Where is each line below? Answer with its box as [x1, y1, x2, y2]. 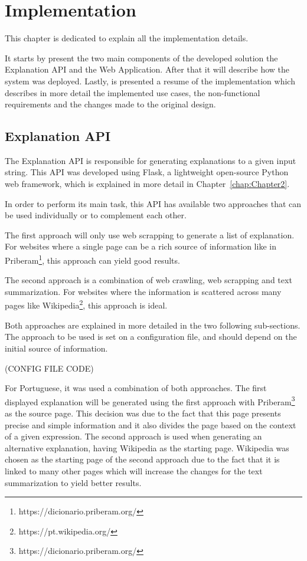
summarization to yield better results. [5, 476, 142, 488]
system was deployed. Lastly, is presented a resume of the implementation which [5, 74, 295, 87]
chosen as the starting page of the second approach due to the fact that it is [5, 453, 280, 465]
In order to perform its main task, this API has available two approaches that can [5, 197, 302, 209]
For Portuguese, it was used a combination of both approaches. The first [5, 382, 267, 394]
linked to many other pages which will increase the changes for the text [5, 464, 263, 477]
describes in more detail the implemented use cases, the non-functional [5, 86, 260, 99]
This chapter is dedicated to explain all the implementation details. [5, 32, 249, 44]
